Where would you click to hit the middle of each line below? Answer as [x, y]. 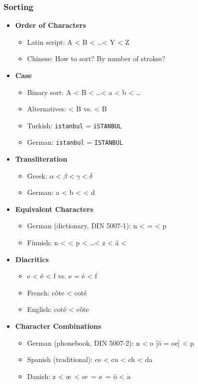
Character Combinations [58, 326]
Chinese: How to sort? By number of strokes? [96, 58]
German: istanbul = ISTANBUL [75, 142]
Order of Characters [50, 25]
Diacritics [32, 259]
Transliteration [41, 159]
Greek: [37, 175]
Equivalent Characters [54, 209]
